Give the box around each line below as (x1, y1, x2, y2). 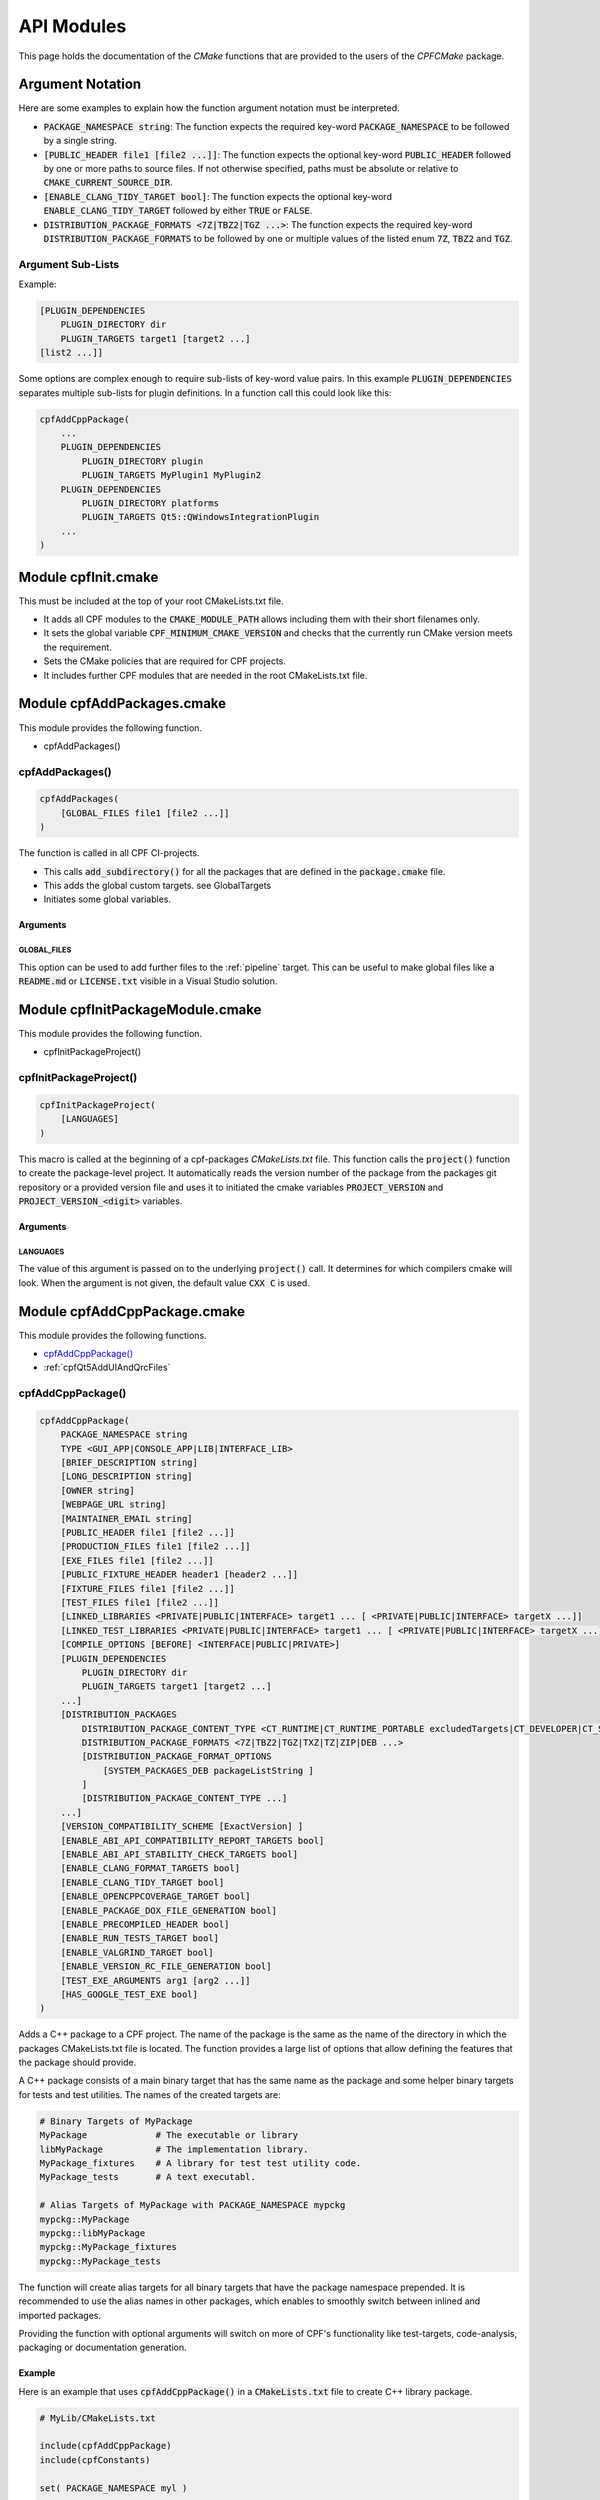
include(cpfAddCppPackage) (39, 2440, 172, 2452)
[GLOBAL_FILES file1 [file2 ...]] (60, 807, 230, 819)
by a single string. (43, 135, 117, 147)
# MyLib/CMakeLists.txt (39, 2412, 157, 2424)
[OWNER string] (60, 1485, 135, 1496)
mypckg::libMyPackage (39, 2227, 146, 2239)
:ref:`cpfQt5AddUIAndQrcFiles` (43, 1361, 171, 1374)
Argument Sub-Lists (18, 257, 120, 271)
